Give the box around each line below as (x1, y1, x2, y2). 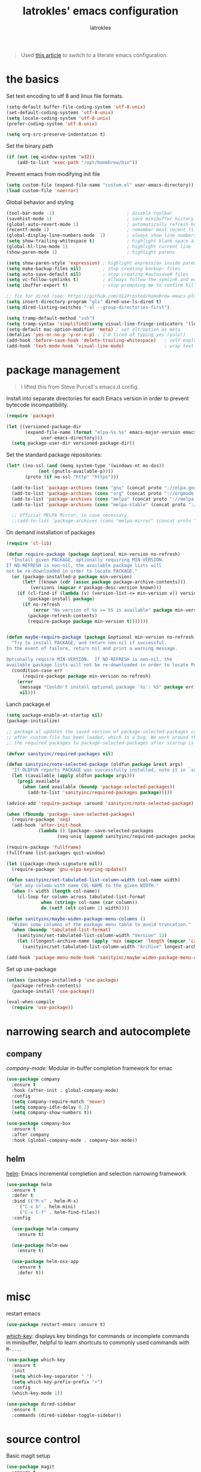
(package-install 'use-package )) (11, 988, 95, 994)
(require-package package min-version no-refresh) (22, 673, 151, 679)
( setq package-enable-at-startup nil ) (6, 713, 103, 719)
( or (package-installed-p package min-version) (11, 573, 133, 580)
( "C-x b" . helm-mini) (19, 1204, 77, 1210)
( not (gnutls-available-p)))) (38, 468, 114, 475)
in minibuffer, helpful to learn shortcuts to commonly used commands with (6, 1339, 190, 1346)
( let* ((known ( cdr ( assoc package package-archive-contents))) (22, 579, 186, 585)
